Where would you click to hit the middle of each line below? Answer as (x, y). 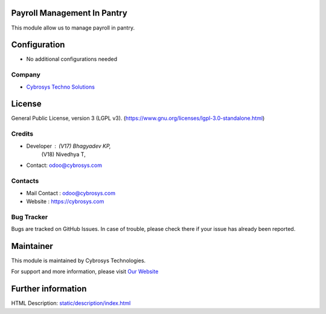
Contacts (25, 181)
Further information (49, 289)
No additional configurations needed (72, 59)
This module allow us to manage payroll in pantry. (73, 28)
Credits (22, 134)
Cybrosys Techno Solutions (60, 87)
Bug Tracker (30, 217)
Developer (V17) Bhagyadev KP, (69, 146)
